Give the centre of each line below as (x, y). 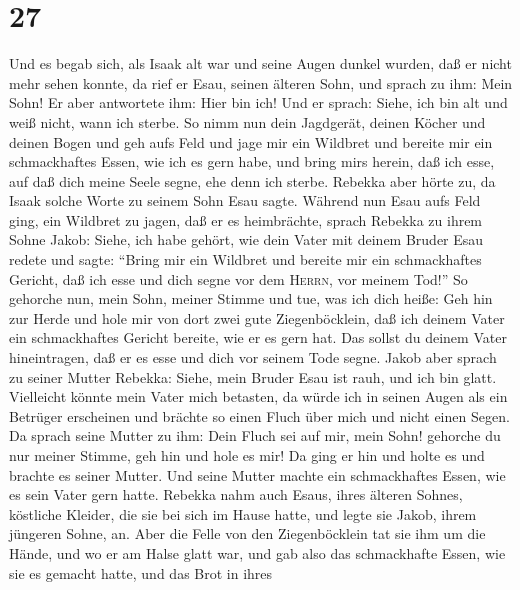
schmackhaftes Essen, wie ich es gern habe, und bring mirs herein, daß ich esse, (252, 161)
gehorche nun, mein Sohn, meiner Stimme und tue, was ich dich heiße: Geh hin (251, 298)
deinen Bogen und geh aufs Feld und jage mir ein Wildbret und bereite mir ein (251, 141)
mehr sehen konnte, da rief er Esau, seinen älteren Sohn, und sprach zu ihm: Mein (261, 82)
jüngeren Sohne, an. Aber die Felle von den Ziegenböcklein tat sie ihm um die (247, 533)
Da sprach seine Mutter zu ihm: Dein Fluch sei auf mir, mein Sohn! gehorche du (255, 435)
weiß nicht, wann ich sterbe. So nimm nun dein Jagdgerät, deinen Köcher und (247, 121)
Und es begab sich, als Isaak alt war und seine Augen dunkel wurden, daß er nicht (260, 63)
